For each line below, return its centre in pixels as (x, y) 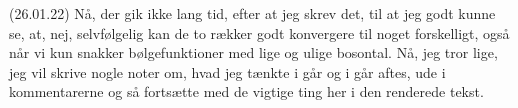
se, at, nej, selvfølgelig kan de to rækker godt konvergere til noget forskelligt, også (259, 32)
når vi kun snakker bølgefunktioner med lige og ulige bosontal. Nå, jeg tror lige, (253, 52)
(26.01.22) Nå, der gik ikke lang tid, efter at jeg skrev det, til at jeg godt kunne (252, 13)
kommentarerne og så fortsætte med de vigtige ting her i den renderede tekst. (246, 91)
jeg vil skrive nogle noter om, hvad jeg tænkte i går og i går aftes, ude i (227, 71)
